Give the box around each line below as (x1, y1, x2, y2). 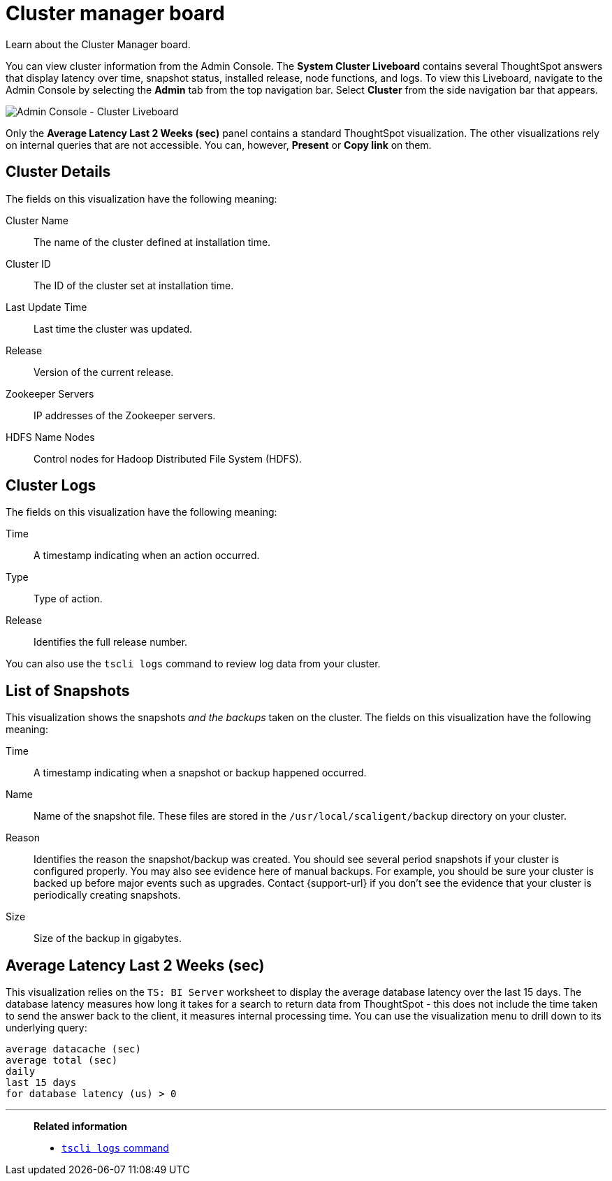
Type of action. (34, 593, 103, 605)
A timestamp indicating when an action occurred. (34, 549, 260, 562)
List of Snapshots (6, 681, 130, 700)
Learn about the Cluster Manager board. (6, 38, 191, 50)
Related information (34, 1120, 128, 1133)
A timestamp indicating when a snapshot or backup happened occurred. (34, 767, 367, 779)
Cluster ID (6, 257, 51, 270)
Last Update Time (6, 300, 87, 313)
